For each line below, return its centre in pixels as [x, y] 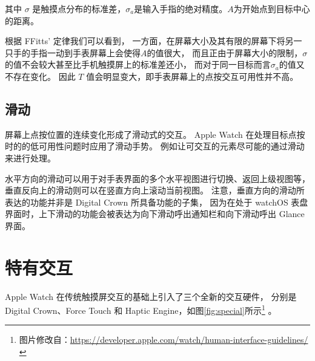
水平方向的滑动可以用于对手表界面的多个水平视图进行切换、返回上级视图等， [157, 178]
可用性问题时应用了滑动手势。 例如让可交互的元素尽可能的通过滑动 [171, 146]
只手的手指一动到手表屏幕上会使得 [73, 52]
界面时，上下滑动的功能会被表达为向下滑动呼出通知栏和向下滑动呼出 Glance [155, 214]
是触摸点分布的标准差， [79, 8]
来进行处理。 [30, 158]
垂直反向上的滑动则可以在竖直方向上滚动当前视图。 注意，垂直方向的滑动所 [155, 190]
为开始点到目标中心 [272, 8]
